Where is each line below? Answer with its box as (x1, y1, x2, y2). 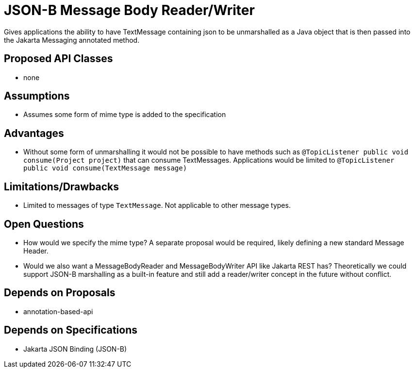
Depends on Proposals (4, 287, 116, 299)
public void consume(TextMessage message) (23, 164, 187, 172)
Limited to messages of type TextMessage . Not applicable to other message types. (23, 201, 291, 210)
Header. (23, 246, 49, 255)
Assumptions (4, 90, 70, 102)
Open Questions (4, 218, 84, 230)
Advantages (4, 127, 64, 139)
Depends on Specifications (4, 324, 138, 337)
